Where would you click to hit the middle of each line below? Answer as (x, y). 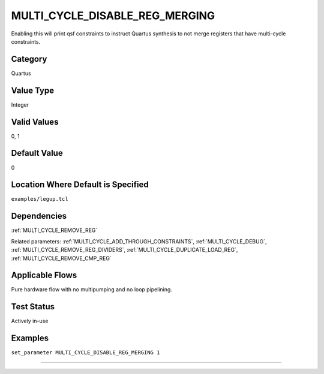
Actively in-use (30, 321)
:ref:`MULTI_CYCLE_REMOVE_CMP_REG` (61, 258)
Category (29, 59)
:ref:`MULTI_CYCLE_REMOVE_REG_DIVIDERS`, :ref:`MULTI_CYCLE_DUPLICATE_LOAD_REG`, (124, 250)
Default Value (37, 153)
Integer (20, 104)
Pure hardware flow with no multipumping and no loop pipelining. (91, 289)
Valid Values (35, 122)
